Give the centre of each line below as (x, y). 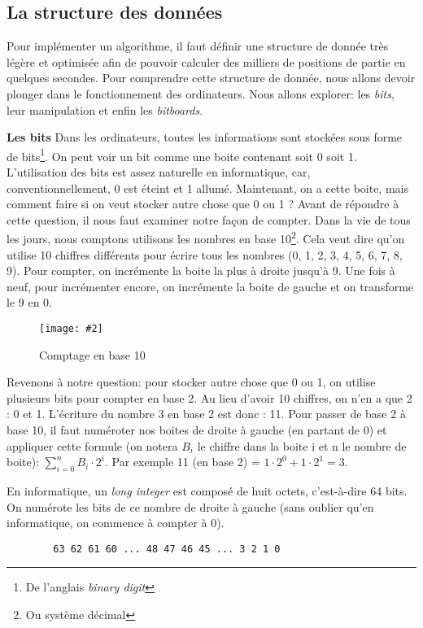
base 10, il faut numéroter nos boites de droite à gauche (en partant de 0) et (197, 430)
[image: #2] (71, 329)
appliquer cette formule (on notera (92, 445)
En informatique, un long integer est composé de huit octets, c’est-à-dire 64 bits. (207, 491)
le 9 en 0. (29, 302)
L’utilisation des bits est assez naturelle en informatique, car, (159, 172)
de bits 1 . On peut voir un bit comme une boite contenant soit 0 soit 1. (182, 155)
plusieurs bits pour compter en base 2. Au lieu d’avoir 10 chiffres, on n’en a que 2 (209, 397)
